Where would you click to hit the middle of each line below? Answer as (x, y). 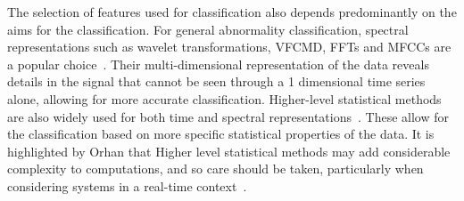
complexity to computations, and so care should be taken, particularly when (215, 169)
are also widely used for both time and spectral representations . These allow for (228, 116)
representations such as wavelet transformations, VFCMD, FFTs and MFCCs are (229, 47)
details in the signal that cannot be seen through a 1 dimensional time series (216, 81)
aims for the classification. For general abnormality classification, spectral (208, 29)
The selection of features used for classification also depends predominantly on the (232, 12)
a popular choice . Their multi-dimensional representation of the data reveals (218, 64)
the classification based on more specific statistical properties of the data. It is (221, 134)
